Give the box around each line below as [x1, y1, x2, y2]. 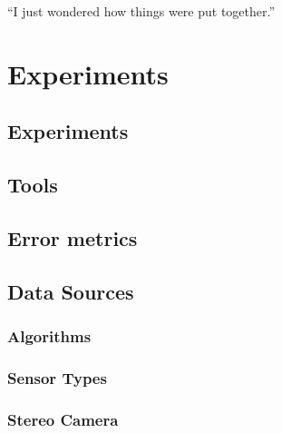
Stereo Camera [7, 408, 119, 430]
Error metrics [7, 223, 138, 251]
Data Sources [7, 277, 134, 305]
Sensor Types [7, 366, 107, 389]
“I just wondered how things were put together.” [7, 2, 276, 20]
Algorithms [7, 325, 92, 348]
